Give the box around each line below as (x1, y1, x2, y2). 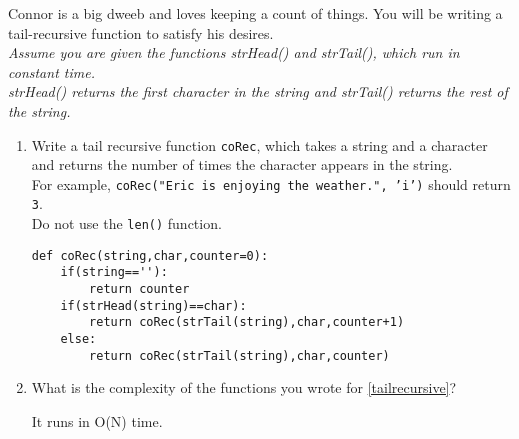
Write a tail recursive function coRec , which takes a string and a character (31, 134, 488, 155)
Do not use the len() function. (31, 213, 222, 234)
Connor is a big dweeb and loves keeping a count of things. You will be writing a (8, 3, 503, 23)
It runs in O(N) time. (31, 410, 163, 431)
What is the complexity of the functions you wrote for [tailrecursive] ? (31, 377, 457, 398)
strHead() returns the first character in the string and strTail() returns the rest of (8, 81, 508, 102)
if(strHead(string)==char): (60, 298, 247, 313)
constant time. (8, 61, 95, 82)
